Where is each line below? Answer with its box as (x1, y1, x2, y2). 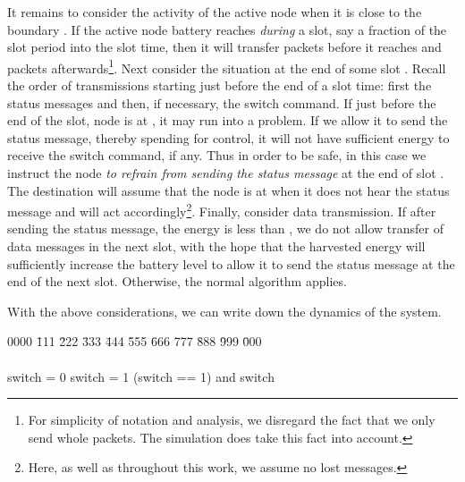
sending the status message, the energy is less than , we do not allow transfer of (7, 219, 444, 238)
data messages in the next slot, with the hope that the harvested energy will (7, 237, 426, 256)
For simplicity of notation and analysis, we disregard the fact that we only (28, 410, 435, 429)
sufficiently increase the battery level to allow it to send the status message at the (7, 254, 455, 273)
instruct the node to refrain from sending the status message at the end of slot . (7, 164, 444, 182)
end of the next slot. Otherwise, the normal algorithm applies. (7, 272, 347, 291)
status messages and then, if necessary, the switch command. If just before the (7, 93, 436, 112)
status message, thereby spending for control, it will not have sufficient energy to (7, 128, 450, 147)
